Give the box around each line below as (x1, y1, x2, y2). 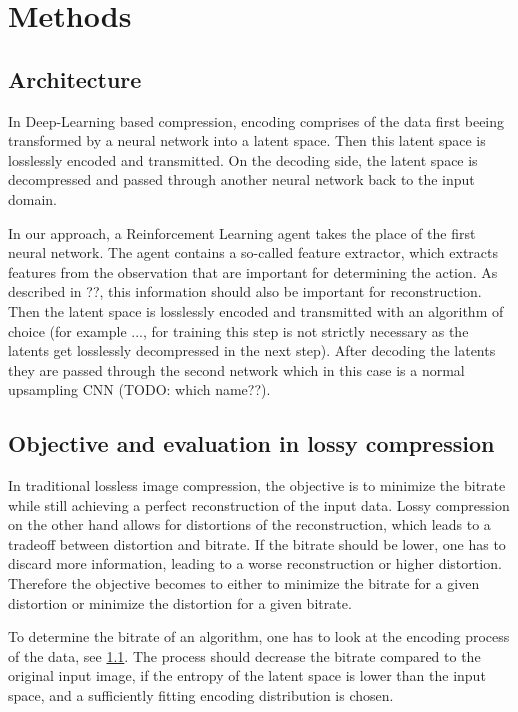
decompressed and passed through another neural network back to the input (8, 169, 475, 190)
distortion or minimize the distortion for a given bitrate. (8, 592, 352, 613)
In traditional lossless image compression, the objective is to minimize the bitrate (8, 475, 506, 496)
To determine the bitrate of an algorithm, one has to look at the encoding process (8, 626, 510, 647)
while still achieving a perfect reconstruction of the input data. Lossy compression (8, 494, 510, 515)
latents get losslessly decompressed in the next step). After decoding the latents (8, 340, 496, 361)
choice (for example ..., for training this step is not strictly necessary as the (8, 320, 469, 341)
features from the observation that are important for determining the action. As (8, 261, 498, 282)
